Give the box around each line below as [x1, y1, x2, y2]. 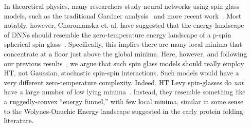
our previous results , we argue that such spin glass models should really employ [4, 58, 244, 68]
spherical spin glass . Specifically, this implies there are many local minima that [4, 39, 242, 49]
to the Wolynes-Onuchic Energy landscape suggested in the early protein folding [4, 106, 243, 116]
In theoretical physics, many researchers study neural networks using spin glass [4, 1, 239, 11]
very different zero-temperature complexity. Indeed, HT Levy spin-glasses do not [4, 77, 244, 87]
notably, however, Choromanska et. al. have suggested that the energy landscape [4, 20, 244, 30]
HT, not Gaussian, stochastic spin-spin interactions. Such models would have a [4, 68, 239, 78]
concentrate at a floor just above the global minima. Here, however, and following [4, 48, 247, 58]
